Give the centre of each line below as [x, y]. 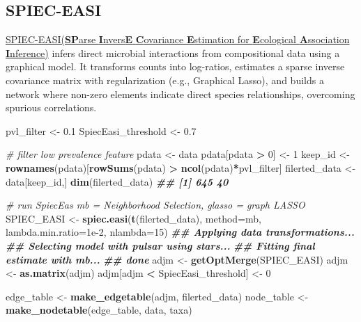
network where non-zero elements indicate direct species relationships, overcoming [180, 94]
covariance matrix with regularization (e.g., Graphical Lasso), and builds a [165, 80]
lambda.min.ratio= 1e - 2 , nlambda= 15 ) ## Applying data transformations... [180, 232]
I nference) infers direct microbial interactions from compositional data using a [173, 53]
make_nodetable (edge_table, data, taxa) [99, 310]
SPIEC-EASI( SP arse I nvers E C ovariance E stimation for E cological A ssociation [178, 39]
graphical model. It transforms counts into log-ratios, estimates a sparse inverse [175, 66]
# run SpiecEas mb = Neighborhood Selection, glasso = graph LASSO [155, 205]
